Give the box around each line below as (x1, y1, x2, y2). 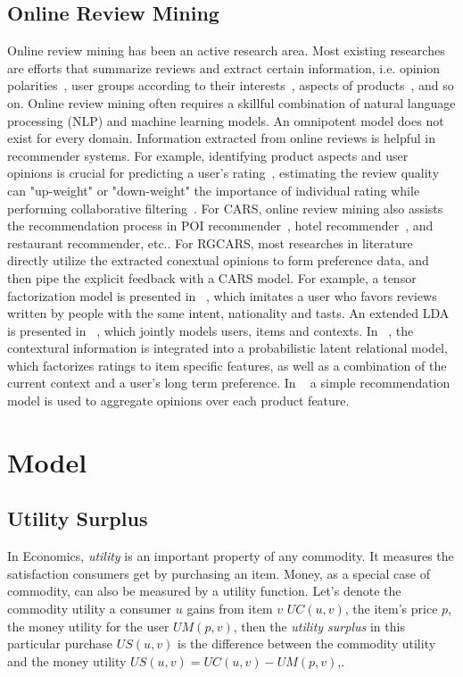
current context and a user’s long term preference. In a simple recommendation (7, 373, 451, 392)
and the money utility (7, 651, 127, 670)
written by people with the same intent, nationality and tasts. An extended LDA (7, 304, 450, 322)
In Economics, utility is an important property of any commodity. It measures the (7, 547, 454, 565)
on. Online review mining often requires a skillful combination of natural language (7, 93, 456, 112)
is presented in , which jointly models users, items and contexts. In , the (7, 321, 414, 339)
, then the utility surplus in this (233, 616, 405, 635)
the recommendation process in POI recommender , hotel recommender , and (7, 216, 434, 235)
